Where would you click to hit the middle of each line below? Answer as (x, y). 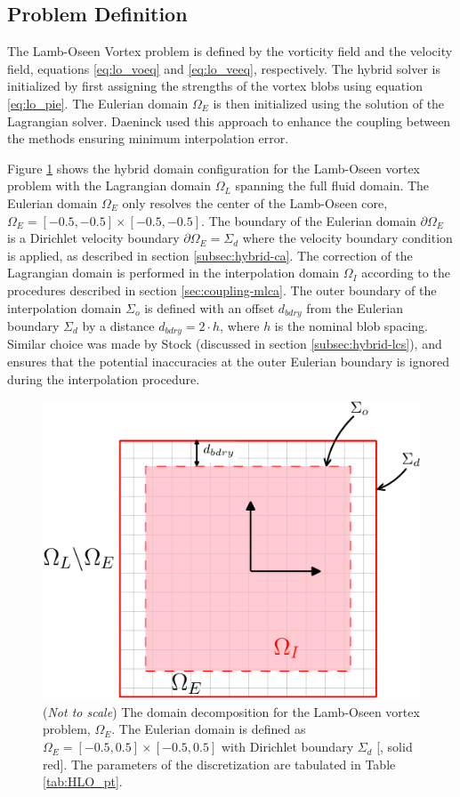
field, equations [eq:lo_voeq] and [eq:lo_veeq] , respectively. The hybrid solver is (224, 68)
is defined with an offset (210, 307)
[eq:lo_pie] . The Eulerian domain (98, 103)
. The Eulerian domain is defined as (209, 729)
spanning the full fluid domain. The (332, 185)
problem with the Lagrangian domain (109, 185)
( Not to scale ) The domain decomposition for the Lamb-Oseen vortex (231, 711)
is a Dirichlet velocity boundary (93, 238)
